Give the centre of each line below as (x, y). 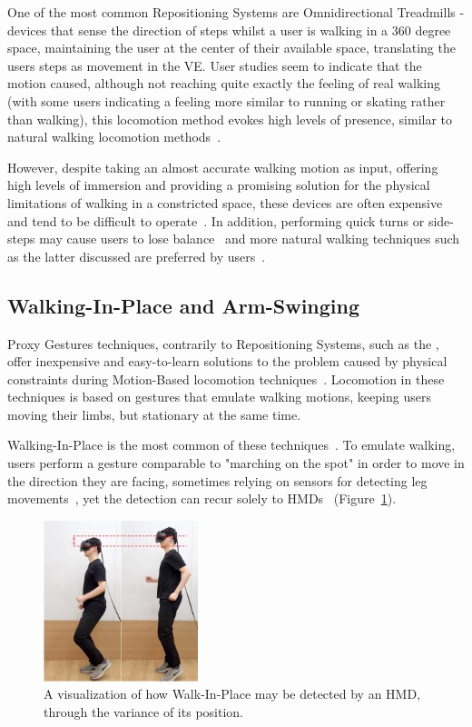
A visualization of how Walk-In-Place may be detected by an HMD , (232, 694)
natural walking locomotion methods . (114, 137)
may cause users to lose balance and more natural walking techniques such (250, 239)
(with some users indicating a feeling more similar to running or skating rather (226, 100)
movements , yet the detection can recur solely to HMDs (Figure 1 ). (202, 498)
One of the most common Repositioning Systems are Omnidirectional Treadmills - (236, 12)
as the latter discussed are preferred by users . (137, 256)
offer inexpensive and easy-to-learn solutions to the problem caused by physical (227, 361)
